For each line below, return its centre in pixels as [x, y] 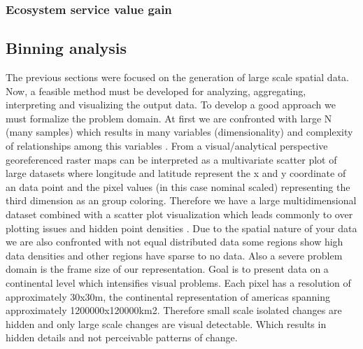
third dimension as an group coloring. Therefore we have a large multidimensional [181, 200]
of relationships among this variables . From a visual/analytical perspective [167, 146]
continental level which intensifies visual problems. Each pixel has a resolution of [178, 282]
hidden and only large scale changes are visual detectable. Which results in [166, 323]
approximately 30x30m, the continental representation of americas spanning [168, 296]
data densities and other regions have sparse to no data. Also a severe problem [174, 255]
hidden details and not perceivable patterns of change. [122, 337]
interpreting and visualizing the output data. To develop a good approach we [171, 105]
